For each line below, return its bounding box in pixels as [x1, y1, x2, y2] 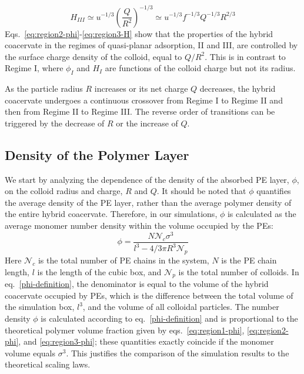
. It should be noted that [156, 185, 246, 197]
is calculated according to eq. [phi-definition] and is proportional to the [41, 312, 298, 325]
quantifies [256, 185, 291, 197]
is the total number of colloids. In [178, 265, 299, 278]
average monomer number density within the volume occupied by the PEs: [5, 219, 273, 232]
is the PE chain [221, 253, 277, 266]
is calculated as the [227, 208, 296, 220]
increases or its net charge [94, 82, 188, 95]
